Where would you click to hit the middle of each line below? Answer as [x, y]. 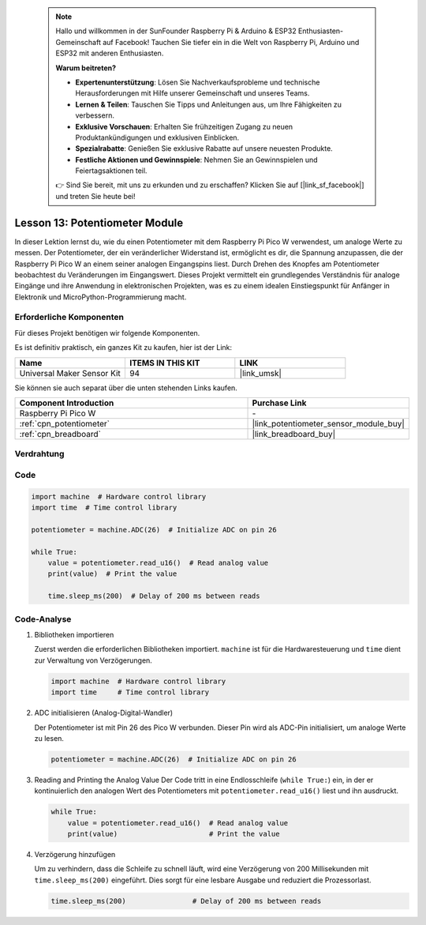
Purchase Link [279, 403]
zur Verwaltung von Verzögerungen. [93, 660]
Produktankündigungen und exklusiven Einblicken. [157, 137]
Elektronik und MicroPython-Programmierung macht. [101, 297]
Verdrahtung [39, 454]
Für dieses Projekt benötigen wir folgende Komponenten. [107, 333]
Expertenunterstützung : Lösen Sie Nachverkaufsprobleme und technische [198, 82]
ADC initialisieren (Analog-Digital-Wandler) [104, 713]
